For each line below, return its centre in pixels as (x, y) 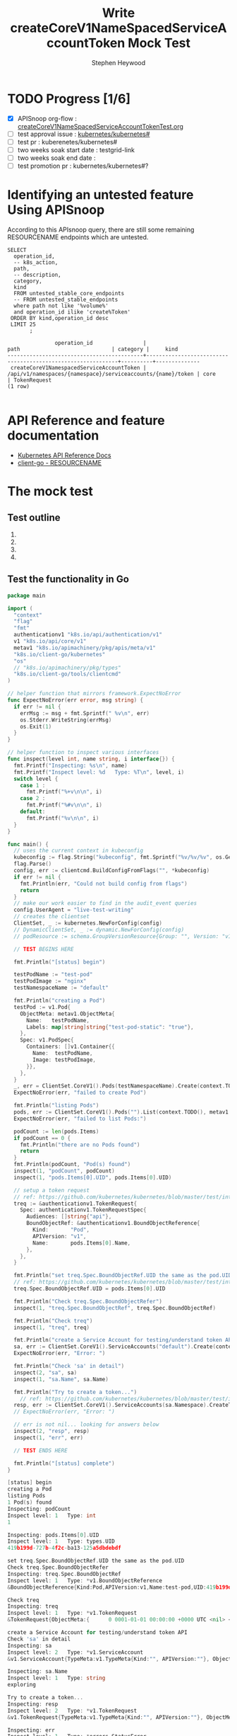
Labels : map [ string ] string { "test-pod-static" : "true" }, (110, 1027)
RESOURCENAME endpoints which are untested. (78, 237)
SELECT (17, 250)
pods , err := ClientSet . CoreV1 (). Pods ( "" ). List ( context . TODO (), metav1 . (123, 1112)
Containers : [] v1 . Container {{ (70, 1047)
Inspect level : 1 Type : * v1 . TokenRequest (72, 1613)
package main (26, 595)
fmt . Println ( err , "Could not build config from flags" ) (104, 884)
